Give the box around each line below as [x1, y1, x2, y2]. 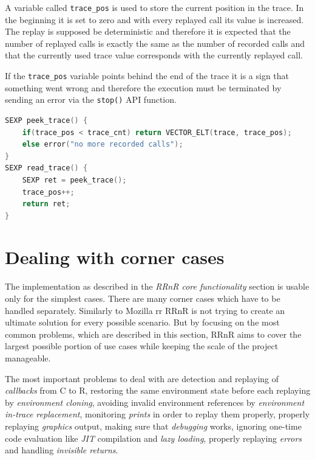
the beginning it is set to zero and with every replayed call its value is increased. [5, 13, 304, 26]
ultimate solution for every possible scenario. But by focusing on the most [5, 316, 280, 329]
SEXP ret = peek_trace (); [22, 175, 127, 184]
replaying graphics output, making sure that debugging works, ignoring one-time [5, 419, 302, 432]
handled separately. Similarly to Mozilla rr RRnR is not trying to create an [5, 304, 285, 316]
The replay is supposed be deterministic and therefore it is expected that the [5, 25, 291, 38]
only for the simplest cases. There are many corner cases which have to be [5, 292, 280, 304]
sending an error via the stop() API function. [5, 93, 177, 106]
